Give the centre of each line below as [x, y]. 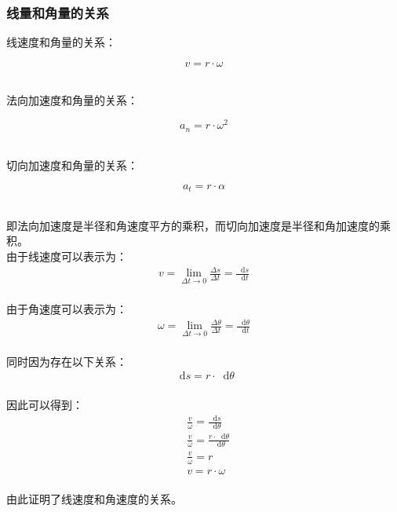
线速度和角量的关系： [61, 42]
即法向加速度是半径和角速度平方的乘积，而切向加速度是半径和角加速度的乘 [198, 225]
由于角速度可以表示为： [67, 308]
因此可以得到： [45, 405]
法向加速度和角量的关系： [72, 100]
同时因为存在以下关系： [67, 361]
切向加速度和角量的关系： [72, 165]
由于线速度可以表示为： [67, 256]
